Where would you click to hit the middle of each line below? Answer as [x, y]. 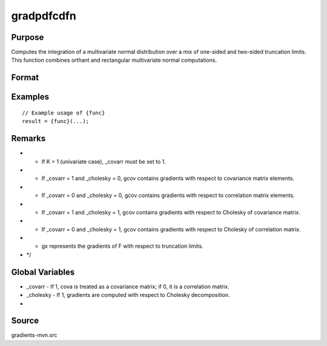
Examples [30, 97]
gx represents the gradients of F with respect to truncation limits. [122, 246]
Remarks [28, 138]
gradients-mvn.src [34, 335]
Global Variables [43, 272]
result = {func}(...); [56, 121]
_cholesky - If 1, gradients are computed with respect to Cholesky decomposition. [128, 295]
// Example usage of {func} [64, 113]
